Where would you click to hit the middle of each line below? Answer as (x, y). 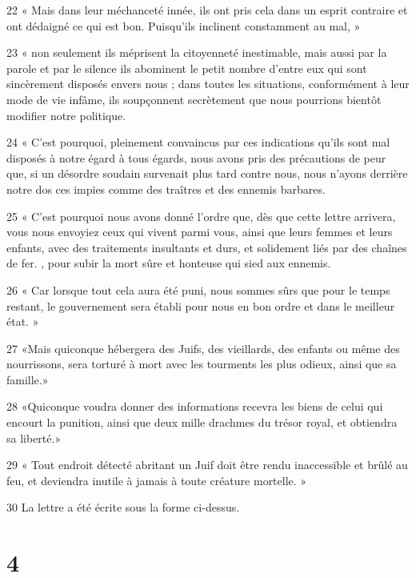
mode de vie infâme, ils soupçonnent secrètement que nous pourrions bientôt (194, 99)
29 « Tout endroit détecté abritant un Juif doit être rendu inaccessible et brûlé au (207, 465)
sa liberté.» (34, 438)
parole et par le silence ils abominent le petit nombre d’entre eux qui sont (187, 68)
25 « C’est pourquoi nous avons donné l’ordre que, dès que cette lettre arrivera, (201, 216)
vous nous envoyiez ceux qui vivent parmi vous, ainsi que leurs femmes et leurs (200, 232)
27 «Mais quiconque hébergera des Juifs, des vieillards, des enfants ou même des (203, 348)
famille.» (28, 379)
